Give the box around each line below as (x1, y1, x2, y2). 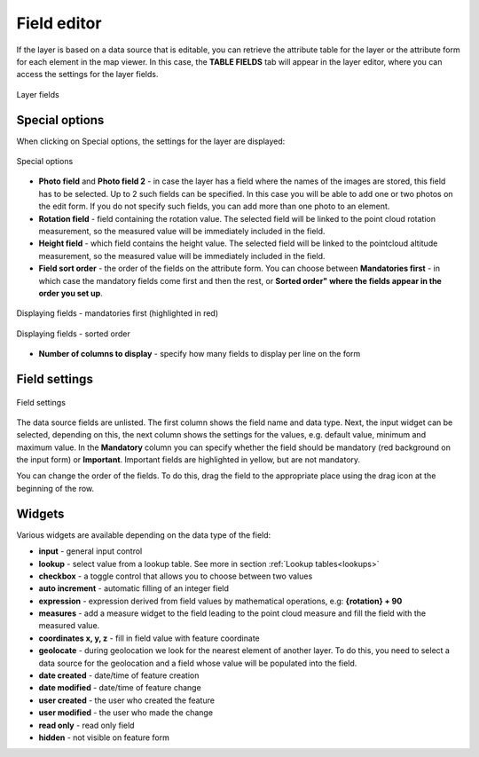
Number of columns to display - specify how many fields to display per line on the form (38, 349, 361, 359)
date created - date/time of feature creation (38, 670, 200, 681)
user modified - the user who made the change (38, 707, 213, 718)
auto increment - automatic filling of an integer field (38, 583, 230, 594)
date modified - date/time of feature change (38, 682, 201, 693)
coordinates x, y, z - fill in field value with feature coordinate (38, 633, 261, 643)
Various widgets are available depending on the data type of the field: (16, 529, 271, 540)
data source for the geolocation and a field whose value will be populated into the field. (38, 658, 357, 668)
